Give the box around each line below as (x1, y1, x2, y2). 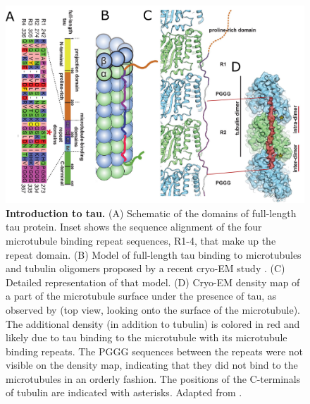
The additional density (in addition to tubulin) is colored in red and (6, 316, 300, 331)
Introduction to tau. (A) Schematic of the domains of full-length (6, 205, 297, 220)
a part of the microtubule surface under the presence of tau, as (6, 288, 277, 303)
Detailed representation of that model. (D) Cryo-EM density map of (6, 274, 300, 289)
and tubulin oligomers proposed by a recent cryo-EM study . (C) (6, 261, 285, 276)
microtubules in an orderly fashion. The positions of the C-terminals (6, 371, 301, 386)
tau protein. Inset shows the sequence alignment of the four (6, 219, 262, 234)
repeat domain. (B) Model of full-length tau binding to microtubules (6, 247, 302, 262)
